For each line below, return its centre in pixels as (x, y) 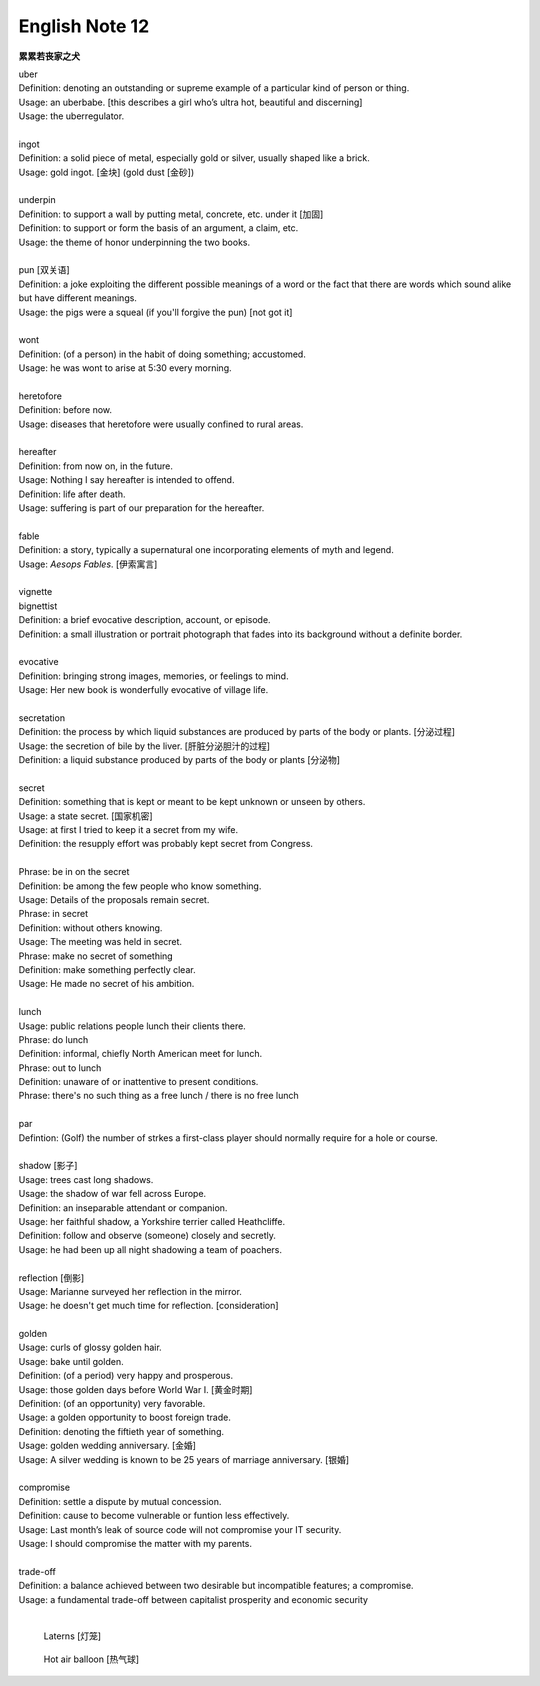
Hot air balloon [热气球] (91, 1659)
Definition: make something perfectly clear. (107, 969)
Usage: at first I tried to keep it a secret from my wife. (128, 830)
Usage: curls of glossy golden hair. (90, 1347)
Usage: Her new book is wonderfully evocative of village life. (143, 690)
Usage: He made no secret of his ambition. (106, 984)
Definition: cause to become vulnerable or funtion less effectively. (154, 1516)
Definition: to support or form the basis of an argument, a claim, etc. (158, 228)
